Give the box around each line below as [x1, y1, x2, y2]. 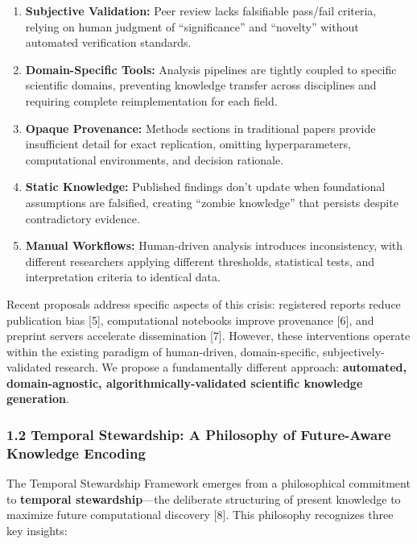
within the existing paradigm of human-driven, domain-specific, [6, 343, 320, 359]
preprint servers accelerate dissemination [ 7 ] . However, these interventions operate [6, 327, 411, 344]
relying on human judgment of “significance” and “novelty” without [25, 18, 359, 35]
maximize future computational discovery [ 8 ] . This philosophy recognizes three [6, 506, 394, 523]
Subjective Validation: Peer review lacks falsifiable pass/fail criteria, [25, 2, 377, 19]
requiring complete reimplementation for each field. [25, 92, 278, 109]
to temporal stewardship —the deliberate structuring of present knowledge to [6, 490, 401, 507]
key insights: [6, 521, 68, 538]
